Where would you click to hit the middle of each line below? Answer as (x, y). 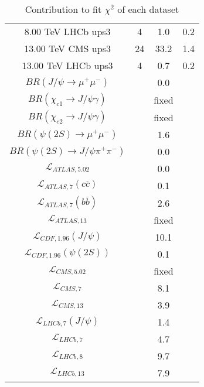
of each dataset (148, 9)
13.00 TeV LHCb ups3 (67, 65)
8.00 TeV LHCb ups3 (67, 31)
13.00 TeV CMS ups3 (67, 48)
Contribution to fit (63, 9)
